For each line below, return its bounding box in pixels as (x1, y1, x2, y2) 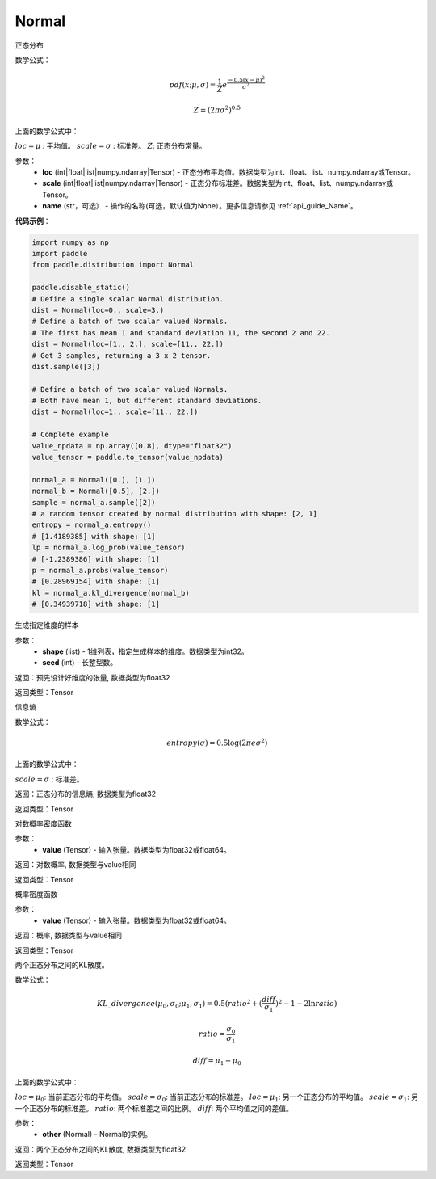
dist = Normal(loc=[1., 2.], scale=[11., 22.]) (31, 339, 224, 349)
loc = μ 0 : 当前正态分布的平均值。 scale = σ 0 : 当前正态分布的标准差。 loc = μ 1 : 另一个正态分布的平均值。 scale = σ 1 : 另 (15, 1092, 419, 1104)
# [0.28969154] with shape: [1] (31, 577, 161, 586)
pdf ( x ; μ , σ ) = (169, 81, 216, 90)
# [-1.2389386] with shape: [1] (31, 554, 161, 563)
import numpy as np (31, 238, 109, 246)
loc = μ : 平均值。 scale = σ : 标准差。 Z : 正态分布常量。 (15, 141, 207, 151)
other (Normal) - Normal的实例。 (42, 1130, 153, 1139)
